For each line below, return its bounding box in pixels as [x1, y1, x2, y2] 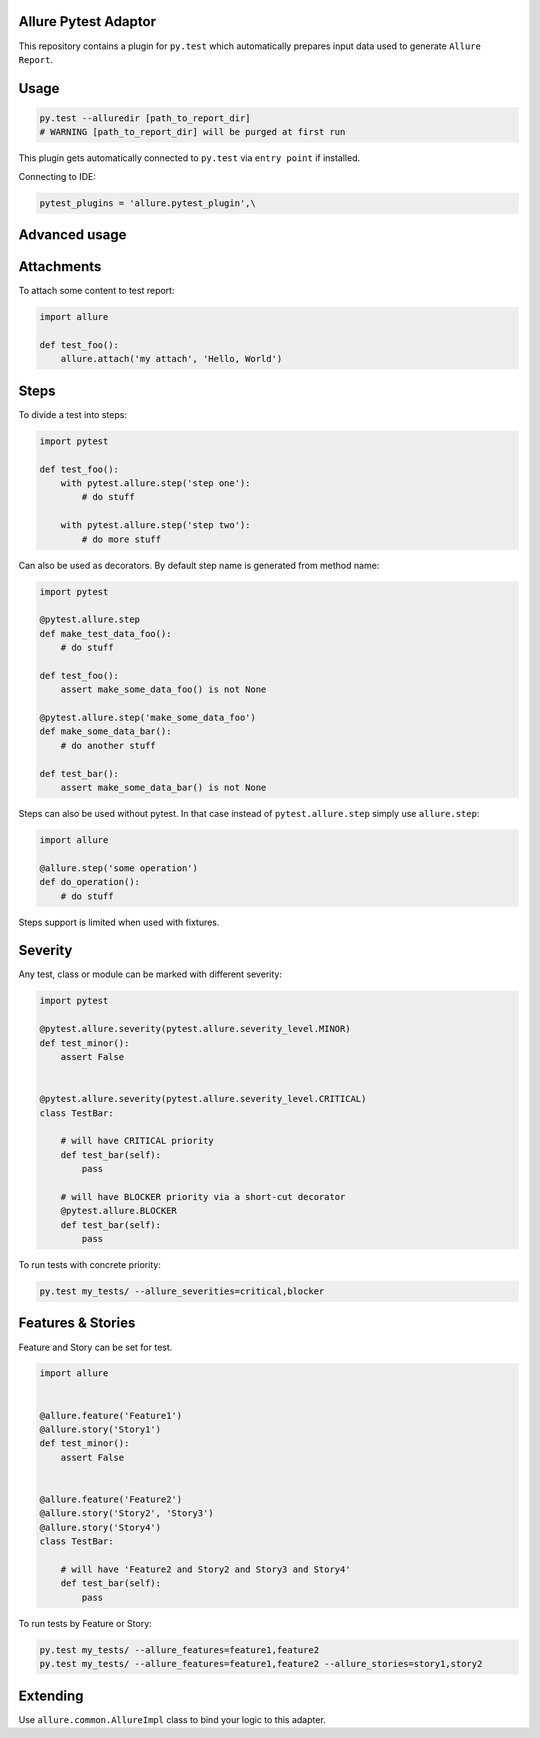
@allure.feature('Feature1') [39, 1410, 183, 1421]
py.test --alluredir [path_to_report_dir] [39, 112, 251, 124]
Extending [18, 1687, 84, 1704]
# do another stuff [60, 740, 157, 751]
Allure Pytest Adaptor [18, 13, 157, 30]
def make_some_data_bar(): [39, 726, 172, 737]
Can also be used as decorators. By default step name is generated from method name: [18, 559, 380, 571]
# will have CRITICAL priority [60, 1135, 214, 1147]
